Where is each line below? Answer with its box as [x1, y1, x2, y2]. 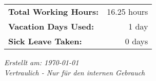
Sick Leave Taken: [8, 35, 82, 47]
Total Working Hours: [8, 6, 99, 17]
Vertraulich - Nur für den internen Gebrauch [4, 67, 145, 77]
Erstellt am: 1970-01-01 [4, 57, 79, 67]
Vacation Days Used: [8, 20, 94, 32]
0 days [125, 35, 148, 47]
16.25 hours [107, 6, 148, 17]
